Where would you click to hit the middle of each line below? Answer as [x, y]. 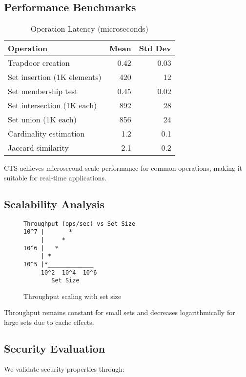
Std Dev [155, 48]
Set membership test [43, 91]
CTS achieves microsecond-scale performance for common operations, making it [123, 168]
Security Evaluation [55, 348]
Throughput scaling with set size [72, 296]
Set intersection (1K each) [52, 105]
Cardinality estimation [46, 134]
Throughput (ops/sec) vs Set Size [80, 224]
